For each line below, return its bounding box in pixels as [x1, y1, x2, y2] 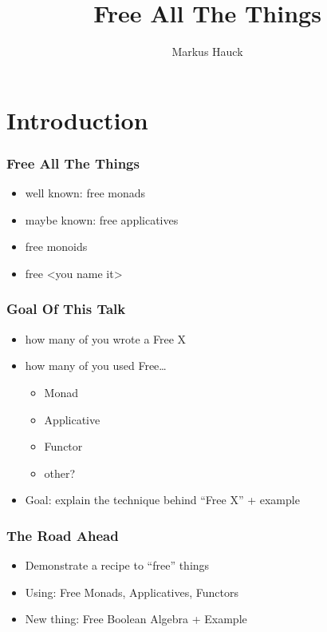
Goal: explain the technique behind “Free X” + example [25, 491, 300, 508]
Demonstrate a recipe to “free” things [25, 557, 210, 574]
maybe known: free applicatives [25, 211, 179, 228]
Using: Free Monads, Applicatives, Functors [25, 583, 238, 600]
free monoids [25, 238, 88, 255]
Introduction [6, 103, 148, 136]
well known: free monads [25, 185, 146, 201]
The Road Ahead [6, 525, 119, 545]
